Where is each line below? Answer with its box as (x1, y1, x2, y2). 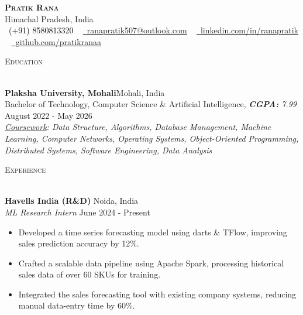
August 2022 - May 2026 (5, 109, 92, 121)
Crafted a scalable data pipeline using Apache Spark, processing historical (18, 256, 284, 269)
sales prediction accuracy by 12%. (18, 237, 139, 249)
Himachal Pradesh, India (5, 12, 94, 25)
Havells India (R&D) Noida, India (5, 194, 139, 207)
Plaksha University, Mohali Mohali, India (5, 86, 165, 98)
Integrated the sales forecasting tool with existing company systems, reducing (18, 287, 297, 300)
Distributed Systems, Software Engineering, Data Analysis (5, 143, 212, 156)
